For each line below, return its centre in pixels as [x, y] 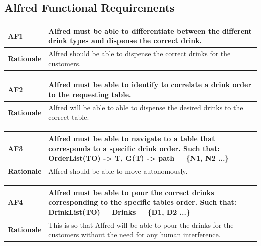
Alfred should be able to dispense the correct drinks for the [140, 53]
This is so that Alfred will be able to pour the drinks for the [141, 225]
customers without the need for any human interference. [135, 235]
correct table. [69, 117]
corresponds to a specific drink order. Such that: [134, 148]
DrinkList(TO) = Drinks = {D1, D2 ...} [119, 212]
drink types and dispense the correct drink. [125, 40]
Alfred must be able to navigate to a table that [132, 138]
